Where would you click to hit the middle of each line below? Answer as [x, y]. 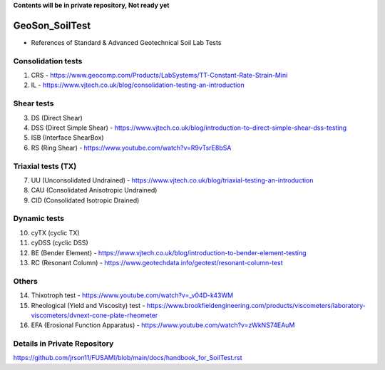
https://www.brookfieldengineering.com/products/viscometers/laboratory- [256, 305]
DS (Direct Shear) [57, 118]
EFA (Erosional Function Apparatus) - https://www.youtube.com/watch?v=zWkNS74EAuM [163, 325]
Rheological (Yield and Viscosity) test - [88, 305]
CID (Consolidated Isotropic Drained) [85, 200]
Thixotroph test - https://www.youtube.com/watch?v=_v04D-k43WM [132, 295]
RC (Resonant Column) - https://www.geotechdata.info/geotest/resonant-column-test [157, 262]
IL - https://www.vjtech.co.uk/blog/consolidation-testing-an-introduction [138, 85]
